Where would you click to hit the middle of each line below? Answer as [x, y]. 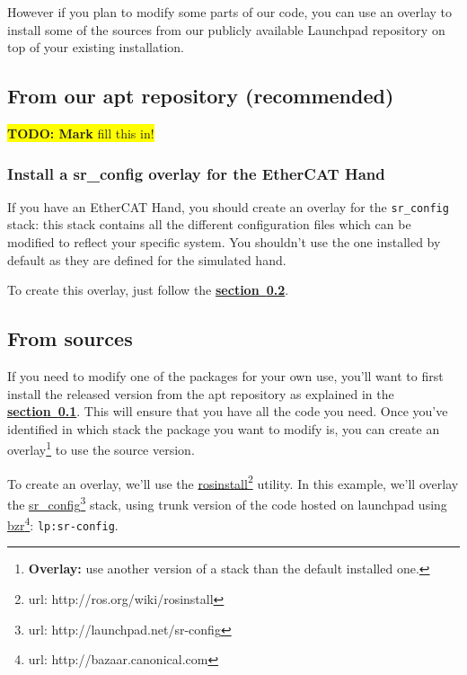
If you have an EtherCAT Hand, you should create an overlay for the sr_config [228, 206]
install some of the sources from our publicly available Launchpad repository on [226, 29]
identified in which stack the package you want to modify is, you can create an [224, 428]
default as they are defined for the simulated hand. [147, 259]
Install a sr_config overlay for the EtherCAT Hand [196, 173]
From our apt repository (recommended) [201, 96]
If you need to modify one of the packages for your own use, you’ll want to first [225, 376]
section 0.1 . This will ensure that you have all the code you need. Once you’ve [228, 411]
